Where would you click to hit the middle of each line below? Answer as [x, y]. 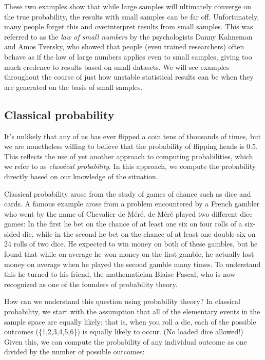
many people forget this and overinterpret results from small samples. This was [129, 26]
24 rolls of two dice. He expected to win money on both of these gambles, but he [131, 244]
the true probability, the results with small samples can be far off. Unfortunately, [132, 16]
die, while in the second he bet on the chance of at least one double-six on [139, 233]
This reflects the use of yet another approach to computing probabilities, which [129, 156]
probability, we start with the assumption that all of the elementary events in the [132, 311]
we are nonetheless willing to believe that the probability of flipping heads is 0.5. [131, 146]
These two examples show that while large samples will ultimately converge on [128, 6]
